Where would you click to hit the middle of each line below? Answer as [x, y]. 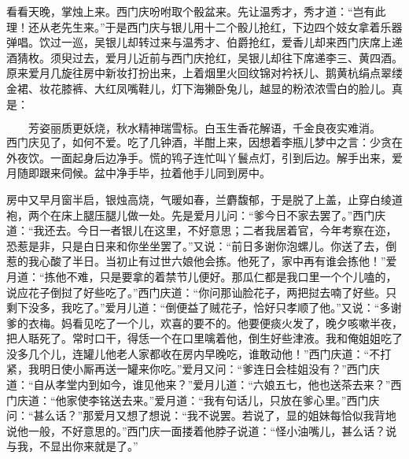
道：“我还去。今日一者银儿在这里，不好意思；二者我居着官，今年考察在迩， [202, 230]
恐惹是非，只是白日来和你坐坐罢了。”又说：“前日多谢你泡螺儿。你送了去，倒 [202, 245]
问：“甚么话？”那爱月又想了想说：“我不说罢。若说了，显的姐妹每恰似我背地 [201, 415]
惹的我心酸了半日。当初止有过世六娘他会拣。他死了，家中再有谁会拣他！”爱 [202, 261]
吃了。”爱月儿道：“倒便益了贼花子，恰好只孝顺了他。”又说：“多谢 [237, 307]
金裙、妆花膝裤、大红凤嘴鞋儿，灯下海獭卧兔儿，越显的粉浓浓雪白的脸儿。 [199, 88]
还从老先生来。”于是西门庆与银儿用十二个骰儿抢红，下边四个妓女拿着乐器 [215, 26]
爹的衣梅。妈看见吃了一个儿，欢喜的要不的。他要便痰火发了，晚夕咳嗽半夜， [204, 322]
